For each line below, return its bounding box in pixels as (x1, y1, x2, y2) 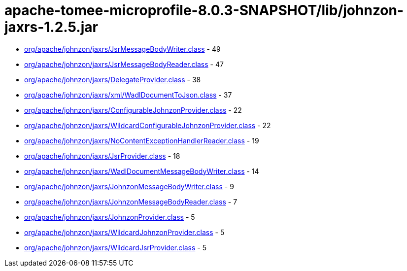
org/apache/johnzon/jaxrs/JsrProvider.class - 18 (24, 151, 180, 160)
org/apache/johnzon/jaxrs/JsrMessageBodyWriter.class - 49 (24, 44, 221, 53)
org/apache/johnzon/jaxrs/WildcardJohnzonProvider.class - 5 (24, 228, 225, 237)
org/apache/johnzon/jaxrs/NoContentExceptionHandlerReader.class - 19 (24, 136, 259, 145)
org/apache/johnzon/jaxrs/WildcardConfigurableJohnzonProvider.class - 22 (24, 121, 271, 130)
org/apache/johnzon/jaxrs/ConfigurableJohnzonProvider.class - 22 (24, 105, 242, 114)
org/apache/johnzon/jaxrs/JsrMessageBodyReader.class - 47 (24, 60, 224, 68)
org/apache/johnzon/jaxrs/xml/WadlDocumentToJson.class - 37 (24, 90, 232, 99)
